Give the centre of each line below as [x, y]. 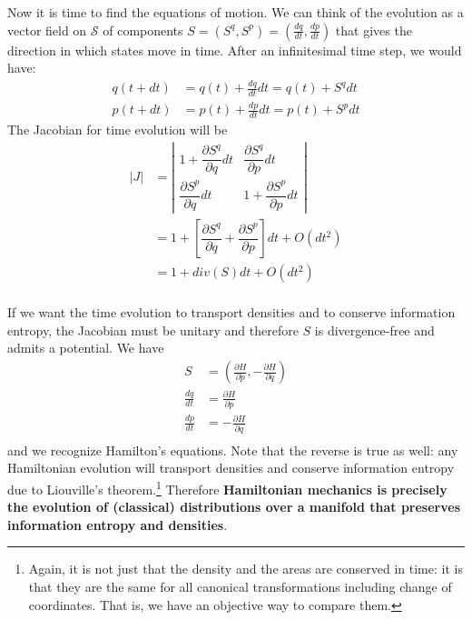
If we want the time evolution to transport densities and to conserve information [231, 312]
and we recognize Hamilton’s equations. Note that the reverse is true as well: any [233, 450]
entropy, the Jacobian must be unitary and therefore [153, 330]
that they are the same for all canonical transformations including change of [240, 586]
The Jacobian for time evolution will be [118, 130]
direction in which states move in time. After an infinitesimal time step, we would [235, 50]
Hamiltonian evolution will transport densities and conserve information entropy [231, 468]
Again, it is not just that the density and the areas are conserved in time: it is [246, 569]
